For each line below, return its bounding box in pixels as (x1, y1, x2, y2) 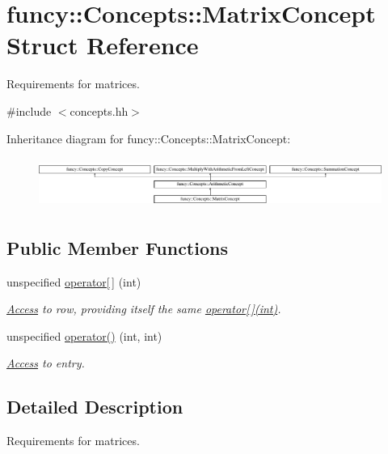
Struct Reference (6, 28, 199, 62)
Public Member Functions (6, 235, 228, 260)
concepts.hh (70, 102, 129, 119)
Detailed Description (6, 394, 183, 419)
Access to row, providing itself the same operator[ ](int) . (6, 300, 281, 317)
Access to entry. (6, 354, 85, 371)
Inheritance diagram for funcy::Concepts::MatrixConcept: (6, 129, 291, 146)
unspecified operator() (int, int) (6, 327, 162, 344)
